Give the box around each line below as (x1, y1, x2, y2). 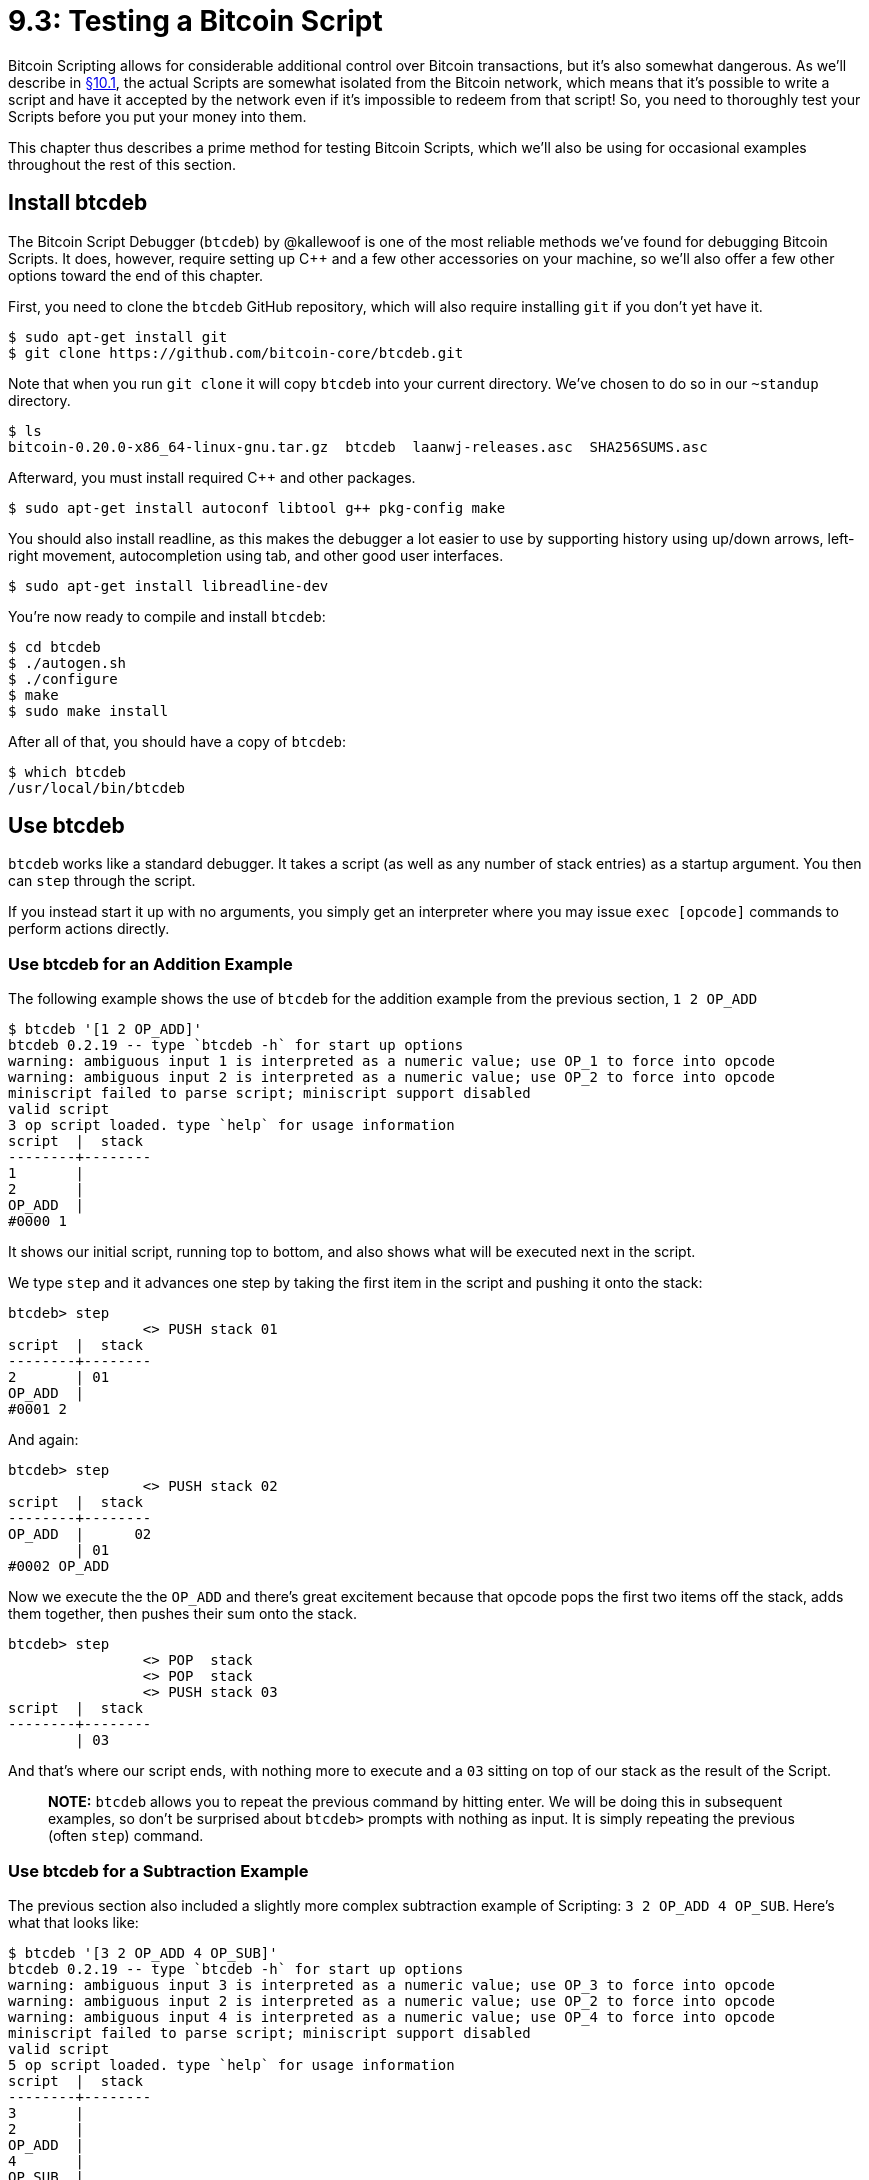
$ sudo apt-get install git (8, 328, 228, 345)
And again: (8, 1431, 79, 1449)
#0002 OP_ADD (8, 1558, 110, 1575)
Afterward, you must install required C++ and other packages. (8, 468, 416, 486)
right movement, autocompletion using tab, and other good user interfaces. (8, 546, 504, 564)
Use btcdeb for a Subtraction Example (8, 1860, 309, 1881)
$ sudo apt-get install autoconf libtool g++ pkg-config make (8, 499, 506, 516)
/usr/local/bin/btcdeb (8, 779, 186, 796)
